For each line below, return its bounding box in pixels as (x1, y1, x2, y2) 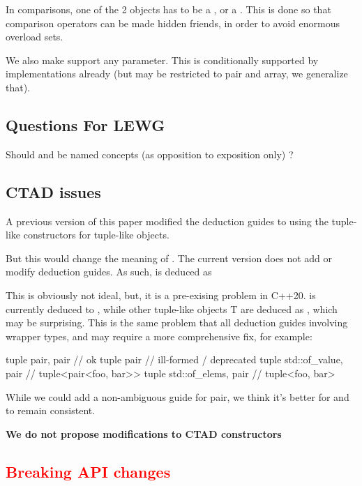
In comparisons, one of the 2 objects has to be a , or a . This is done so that (6, 2, 331, 16)
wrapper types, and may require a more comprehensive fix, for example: (6, 328, 312, 343)
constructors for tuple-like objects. (23, 227, 169, 242)
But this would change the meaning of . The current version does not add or (6, 250, 333, 265)
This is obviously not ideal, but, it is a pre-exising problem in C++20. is (6, 287, 316, 302)
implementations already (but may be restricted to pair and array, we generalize (6, 66, 348, 81)
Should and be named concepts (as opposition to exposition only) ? (6, 146, 294, 161)
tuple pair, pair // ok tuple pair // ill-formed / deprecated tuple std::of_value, (6, 352, 343, 367)
